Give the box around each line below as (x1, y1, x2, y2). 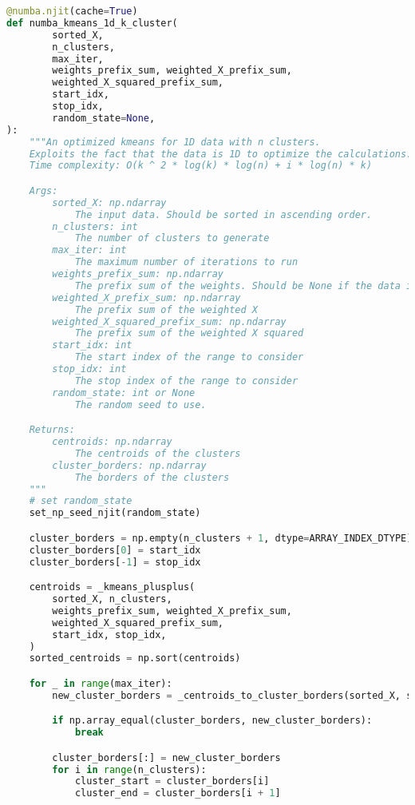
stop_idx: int (52, 363, 127, 375)
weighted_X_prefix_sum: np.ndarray (52, 291, 241, 303)
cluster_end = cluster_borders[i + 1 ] (74, 787, 281, 799)
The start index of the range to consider (74, 351, 304, 363)
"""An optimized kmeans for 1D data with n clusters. (29, 136, 321, 148)
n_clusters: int (52, 220, 138, 232)
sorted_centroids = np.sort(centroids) (29, 652, 241, 664)
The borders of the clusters (74, 471, 230, 483)
